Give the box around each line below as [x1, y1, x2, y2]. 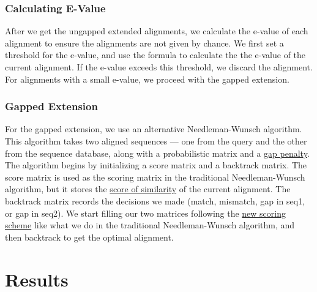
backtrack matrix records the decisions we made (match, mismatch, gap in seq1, [5, 194, 305, 207]
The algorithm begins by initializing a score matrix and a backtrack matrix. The [5, 159, 307, 171]
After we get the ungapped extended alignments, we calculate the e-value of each [5, 24, 308, 37]
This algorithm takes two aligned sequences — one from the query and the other [5, 135, 307, 147]
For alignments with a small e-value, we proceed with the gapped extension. [5, 72, 289, 85]
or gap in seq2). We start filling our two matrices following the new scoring [5, 206, 286, 219]
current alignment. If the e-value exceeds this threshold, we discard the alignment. [5, 61, 313, 73]
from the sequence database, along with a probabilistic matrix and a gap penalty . [5, 146, 310, 159]
